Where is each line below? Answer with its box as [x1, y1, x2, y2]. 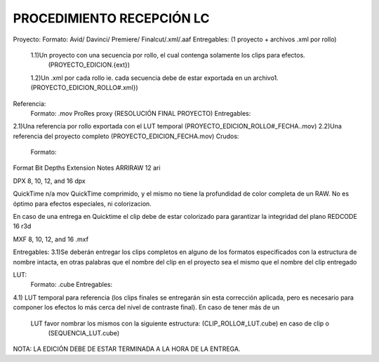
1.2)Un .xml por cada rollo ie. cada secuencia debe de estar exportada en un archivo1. [30, 74, 279, 82]
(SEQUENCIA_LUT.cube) [48, 328, 119, 337]
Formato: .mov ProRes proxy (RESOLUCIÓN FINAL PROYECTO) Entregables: [30, 109, 251, 117]
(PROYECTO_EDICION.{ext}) [48, 60, 130, 69]
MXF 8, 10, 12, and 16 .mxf [13, 235, 89, 243]
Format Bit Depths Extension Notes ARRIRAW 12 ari [13, 163, 161, 172]
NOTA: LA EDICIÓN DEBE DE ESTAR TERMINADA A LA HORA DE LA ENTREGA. [13, 344, 241, 354]
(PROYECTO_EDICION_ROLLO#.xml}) [30, 83, 138, 92]
